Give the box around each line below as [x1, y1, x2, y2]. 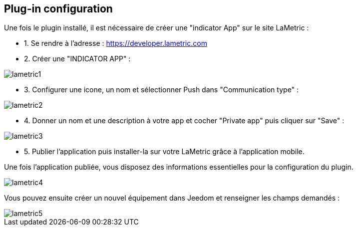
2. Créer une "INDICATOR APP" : [24, 54, 131, 63]
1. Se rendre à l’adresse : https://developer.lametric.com [24, 39, 207, 48]
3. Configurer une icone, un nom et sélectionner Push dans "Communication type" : [24, 85, 299, 94]
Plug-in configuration [4, 2, 113, 15]
